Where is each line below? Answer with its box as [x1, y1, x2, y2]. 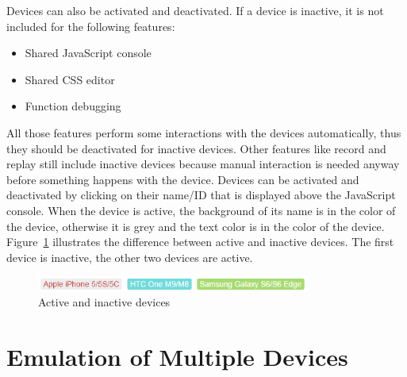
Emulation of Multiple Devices [6, 340, 348, 373]
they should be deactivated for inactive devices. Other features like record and [6, 140, 386, 156]
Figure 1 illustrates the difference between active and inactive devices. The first [6, 233, 394, 250]
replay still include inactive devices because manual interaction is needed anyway [6, 156, 400, 172]
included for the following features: [6, 17, 175, 34]
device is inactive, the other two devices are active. [6, 248, 253, 265]
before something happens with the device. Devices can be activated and [6, 171, 359, 187]
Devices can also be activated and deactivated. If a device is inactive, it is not [6, 2, 384, 18]
